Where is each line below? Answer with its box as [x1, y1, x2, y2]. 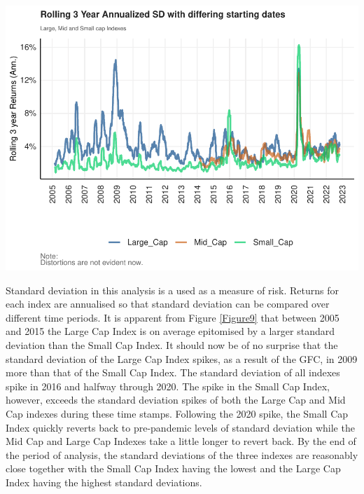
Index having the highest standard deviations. [6, 474, 202, 489]
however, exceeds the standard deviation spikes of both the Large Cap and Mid [6, 392, 346, 407]
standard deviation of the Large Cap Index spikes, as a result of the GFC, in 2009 [6, 351, 358, 366]
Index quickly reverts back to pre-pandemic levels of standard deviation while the [6, 420, 355, 434]
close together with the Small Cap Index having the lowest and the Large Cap [6, 461, 341, 476]
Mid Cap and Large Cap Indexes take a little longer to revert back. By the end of [6, 434, 356, 448]
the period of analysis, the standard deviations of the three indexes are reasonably [6, 447, 358, 462]
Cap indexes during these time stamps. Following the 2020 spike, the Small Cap [6, 406, 349, 420]
